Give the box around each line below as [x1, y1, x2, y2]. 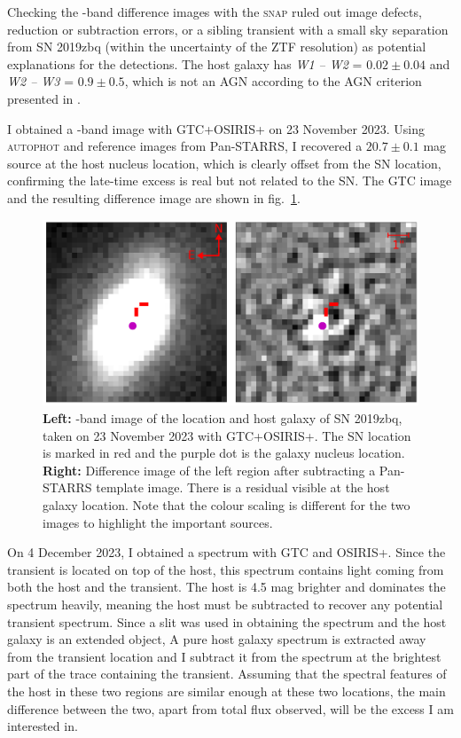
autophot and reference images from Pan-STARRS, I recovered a [7, 137, 363, 155]
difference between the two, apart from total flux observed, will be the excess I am [7, 699, 454, 718]
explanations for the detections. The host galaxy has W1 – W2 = [7, 54, 363, 73]
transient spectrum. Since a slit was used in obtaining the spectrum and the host [7, 612, 447, 631]
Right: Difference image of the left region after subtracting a [43, 460, 376, 479]
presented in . [7, 89, 81, 107]
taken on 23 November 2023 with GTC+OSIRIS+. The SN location [43, 426, 411, 444]
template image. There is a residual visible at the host [96, 478, 390, 497]
